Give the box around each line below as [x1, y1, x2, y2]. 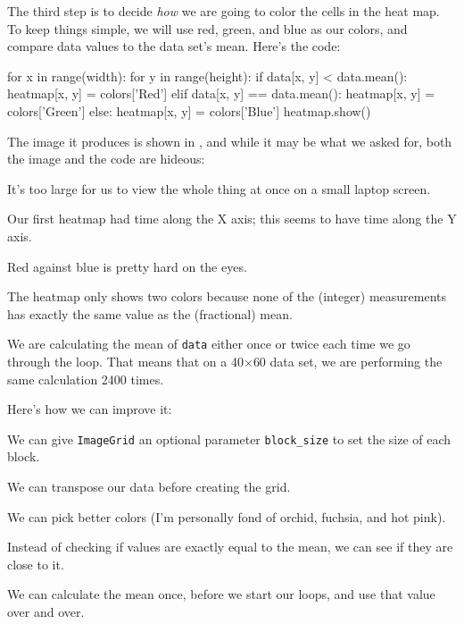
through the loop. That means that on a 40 [7, 351, 244, 370]
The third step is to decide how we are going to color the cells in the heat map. [7, 2, 440, 20]
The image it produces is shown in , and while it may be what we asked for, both [7, 131, 452, 150]
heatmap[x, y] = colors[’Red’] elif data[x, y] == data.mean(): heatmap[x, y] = [7, 84, 435, 103]
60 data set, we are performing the [253, 351, 443, 370]
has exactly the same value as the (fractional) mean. [7, 304, 293, 323]
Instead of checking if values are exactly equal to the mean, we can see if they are [7, 537, 453, 556]
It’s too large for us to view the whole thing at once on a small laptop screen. [7, 179, 431, 198]
